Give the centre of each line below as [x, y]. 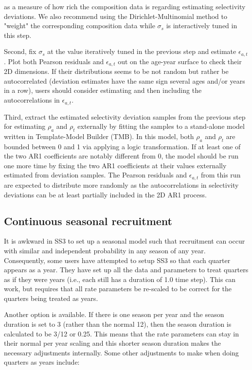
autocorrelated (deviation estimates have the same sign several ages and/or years [125, 80]
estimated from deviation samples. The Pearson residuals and [96, 175]
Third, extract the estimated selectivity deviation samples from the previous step [125, 116]
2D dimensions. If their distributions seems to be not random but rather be [116, 71]
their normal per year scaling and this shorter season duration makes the [113, 343]
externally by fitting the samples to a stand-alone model [161, 126]
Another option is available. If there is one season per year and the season [114, 314]
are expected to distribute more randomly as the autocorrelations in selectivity [121, 185]
